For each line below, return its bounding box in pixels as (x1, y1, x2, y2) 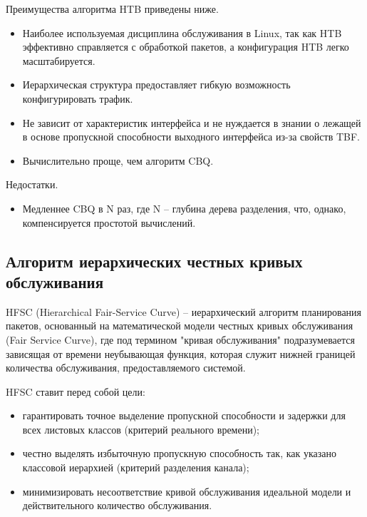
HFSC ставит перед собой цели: (6, 384, 145, 399)
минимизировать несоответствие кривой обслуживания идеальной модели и (22, 483, 351, 498)
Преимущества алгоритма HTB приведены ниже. (6, 1, 219, 16)
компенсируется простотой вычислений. (22, 215, 196, 230)
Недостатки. (6, 177, 58, 192)
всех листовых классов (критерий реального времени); (22, 421, 259, 436)
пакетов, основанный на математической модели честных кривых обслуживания (6, 318, 353, 333)
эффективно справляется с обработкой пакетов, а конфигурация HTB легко (22, 39, 349, 54)
